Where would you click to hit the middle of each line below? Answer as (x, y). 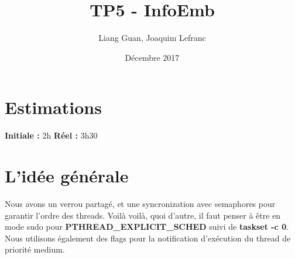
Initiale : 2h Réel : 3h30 (51, 135)
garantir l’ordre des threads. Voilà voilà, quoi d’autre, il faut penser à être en (143, 215)
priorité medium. (35, 249)
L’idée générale (67, 176)
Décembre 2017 (152, 57)
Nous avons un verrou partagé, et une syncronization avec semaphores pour (140, 203)
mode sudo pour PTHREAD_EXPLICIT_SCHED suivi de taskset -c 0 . (147, 227)
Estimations (53, 107)
